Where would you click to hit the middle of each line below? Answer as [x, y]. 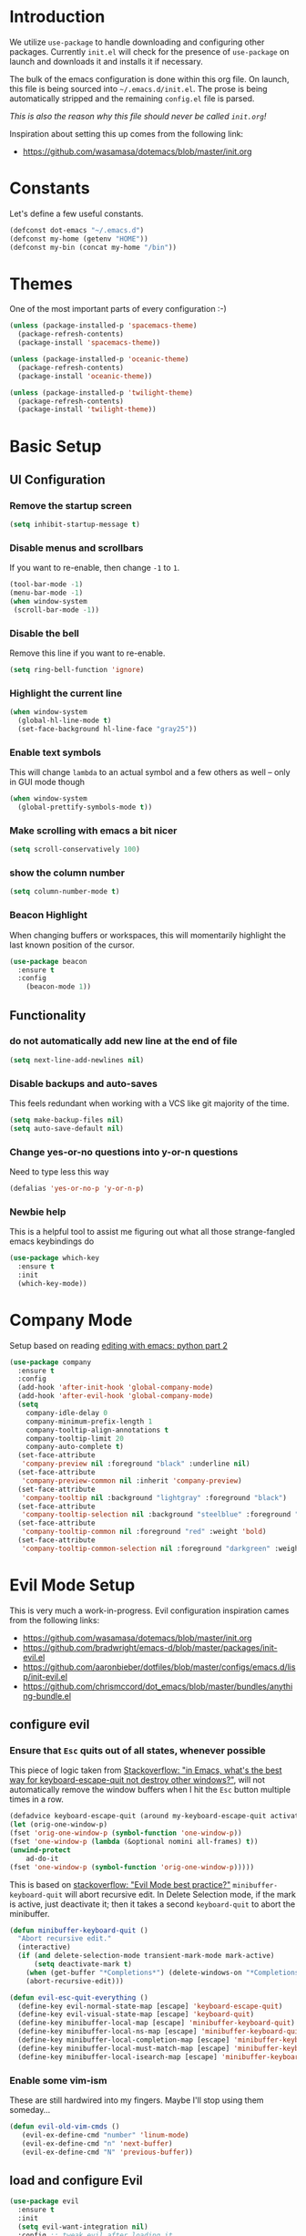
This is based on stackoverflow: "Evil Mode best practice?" [120, 1884]
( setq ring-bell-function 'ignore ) [77, 670]
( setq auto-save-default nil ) [67, 1128]
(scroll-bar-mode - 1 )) [56, 610]
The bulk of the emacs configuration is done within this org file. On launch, [149, 78]
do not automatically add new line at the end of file [123, 1041]
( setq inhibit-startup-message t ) [75, 525]
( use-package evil [44, 2201]
